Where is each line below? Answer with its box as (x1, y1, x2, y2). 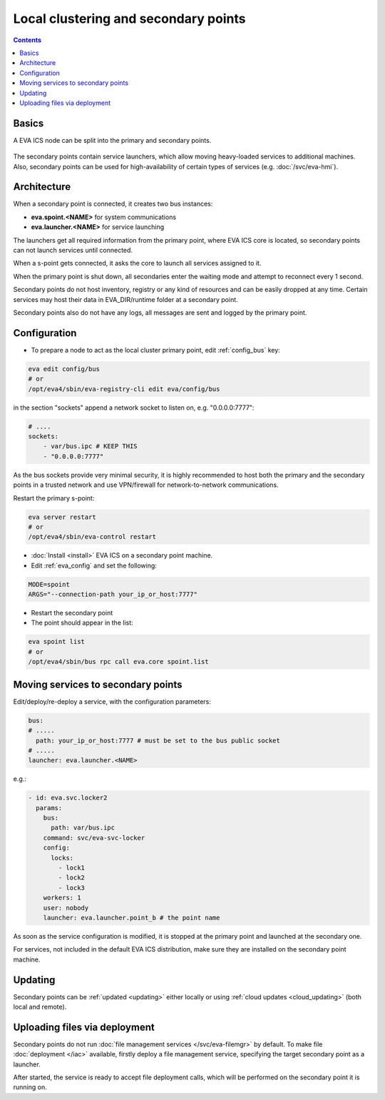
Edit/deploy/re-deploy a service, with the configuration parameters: (13, 697, 212, 706)
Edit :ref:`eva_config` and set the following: (31, 561, 157, 570)
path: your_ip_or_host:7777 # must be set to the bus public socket (36, 736, 281, 745)
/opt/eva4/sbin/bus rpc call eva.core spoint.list (28, 657, 210, 666)
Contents (13, 36, 42, 44)
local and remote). (13, 1003, 67, 1011)
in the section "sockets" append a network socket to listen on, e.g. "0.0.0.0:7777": (13, 403, 255, 412)
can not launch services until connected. (13, 246, 133, 255)
